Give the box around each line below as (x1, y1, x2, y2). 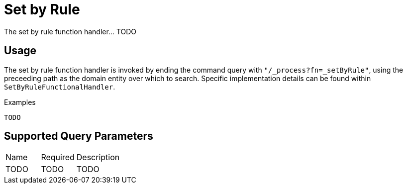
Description (76, 152, 120, 163)
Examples (4, 97, 36, 106)
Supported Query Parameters (4, 130, 153, 143)
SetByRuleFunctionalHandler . (4, 82, 115, 91)
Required (41, 152, 75, 163)
